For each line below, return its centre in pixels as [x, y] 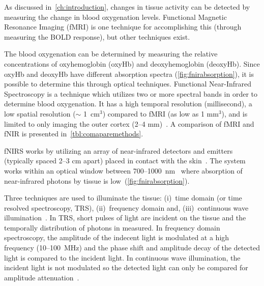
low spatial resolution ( [40, 113]
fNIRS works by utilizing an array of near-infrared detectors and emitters [119, 150]
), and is [234, 113]
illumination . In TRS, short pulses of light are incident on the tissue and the [125, 218]
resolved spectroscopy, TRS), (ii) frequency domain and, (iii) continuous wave [126, 207]
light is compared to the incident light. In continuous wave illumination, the [122, 257]
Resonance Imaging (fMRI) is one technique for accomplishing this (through [123, 27]
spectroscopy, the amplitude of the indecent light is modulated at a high [117, 237]
